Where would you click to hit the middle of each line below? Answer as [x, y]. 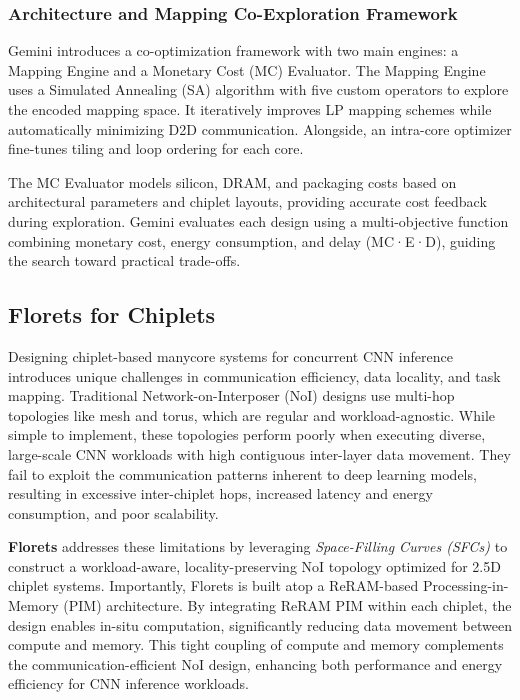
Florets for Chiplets [112, 314]
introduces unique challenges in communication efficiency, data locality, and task [254, 375]
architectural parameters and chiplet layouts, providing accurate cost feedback [247, 201]
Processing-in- [465, 585]
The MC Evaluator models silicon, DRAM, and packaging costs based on [232, 181]
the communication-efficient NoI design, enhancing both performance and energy [255, 663]
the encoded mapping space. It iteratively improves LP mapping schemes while [250, 109]
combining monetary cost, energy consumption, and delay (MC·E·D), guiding [252, 240]
